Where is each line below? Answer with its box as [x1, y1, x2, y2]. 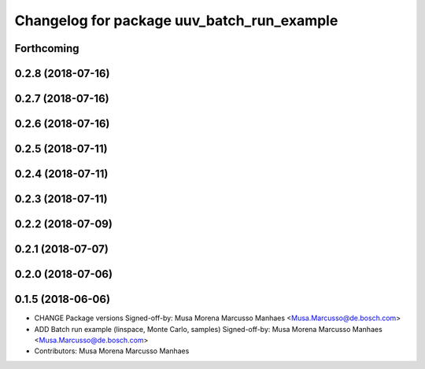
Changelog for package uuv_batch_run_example [14, 12, 338, 29]
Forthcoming [14, 42, 79, 55]
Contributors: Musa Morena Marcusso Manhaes [34, 346, 190, 356]
